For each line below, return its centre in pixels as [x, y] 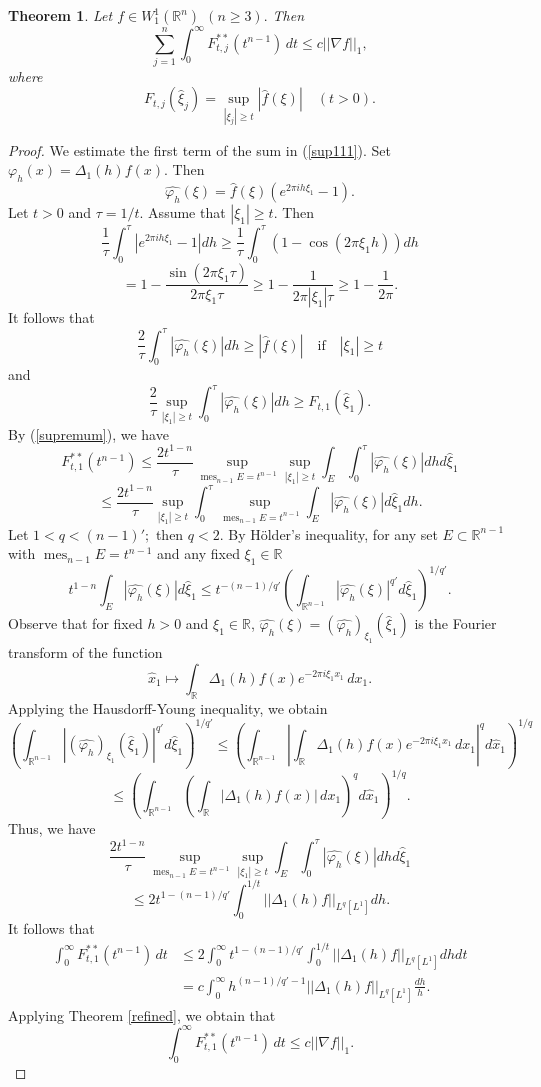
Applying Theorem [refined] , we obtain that [142, 1014]
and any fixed [198, 553]
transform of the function [85, 652]
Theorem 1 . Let [60, 15]
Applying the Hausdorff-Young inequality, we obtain [168, 707]
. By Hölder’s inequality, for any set [328, 533]
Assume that [187, 212]
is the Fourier [455, 623]
